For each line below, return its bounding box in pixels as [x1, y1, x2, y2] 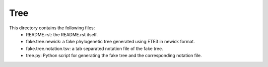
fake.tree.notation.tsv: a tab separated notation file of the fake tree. [26, 45, 163, 52]
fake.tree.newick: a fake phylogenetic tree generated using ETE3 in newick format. [26, 39, 195, 45]
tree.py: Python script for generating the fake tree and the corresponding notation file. [26, 53, 202, 59]
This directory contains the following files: [9, 25, 95, 31]
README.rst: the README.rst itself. [26, 31, 98, 37]
